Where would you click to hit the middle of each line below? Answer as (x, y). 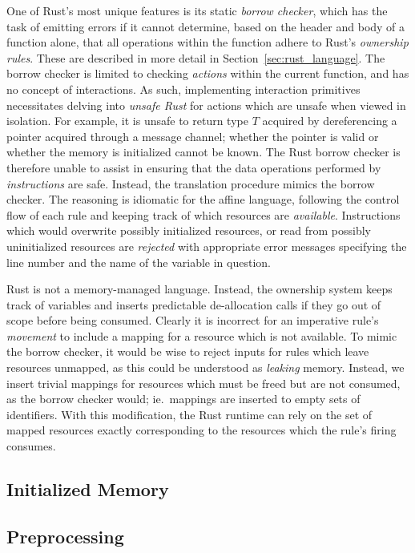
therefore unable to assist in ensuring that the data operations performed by (194, 167)
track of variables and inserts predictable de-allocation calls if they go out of (194, 304)
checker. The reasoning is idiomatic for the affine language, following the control (203, 199)
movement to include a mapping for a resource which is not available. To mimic (202, 335)
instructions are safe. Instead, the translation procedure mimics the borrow (191, 183)
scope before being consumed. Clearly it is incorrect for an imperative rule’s (193, 320)
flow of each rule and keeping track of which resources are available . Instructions (203, 214)
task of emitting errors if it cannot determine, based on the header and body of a (206, 26)
